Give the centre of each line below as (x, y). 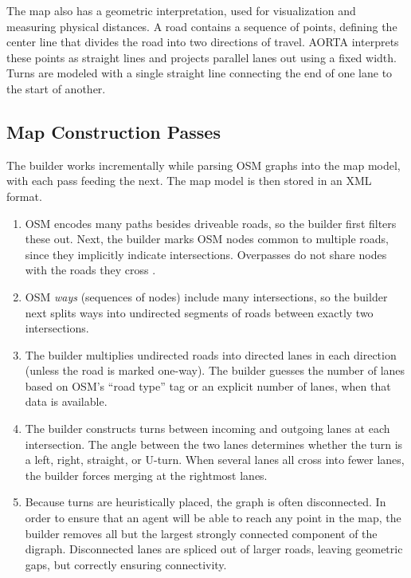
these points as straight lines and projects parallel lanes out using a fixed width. (202, 57)
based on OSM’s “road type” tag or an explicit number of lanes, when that (208, 385)
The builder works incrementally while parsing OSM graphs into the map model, (204, 165)
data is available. (66, 401)
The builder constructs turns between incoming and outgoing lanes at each (207, 429)
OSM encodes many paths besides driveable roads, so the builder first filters (211, 223)
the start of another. (56, 88)
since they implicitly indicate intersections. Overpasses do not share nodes (206, 254)
